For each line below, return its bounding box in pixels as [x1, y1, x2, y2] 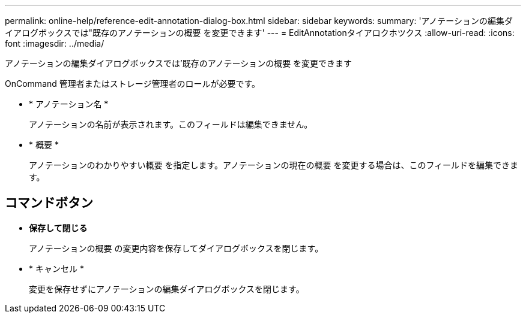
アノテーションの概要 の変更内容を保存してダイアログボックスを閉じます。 [29, 243, 324, 253]
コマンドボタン [5, 195, 93, 211]
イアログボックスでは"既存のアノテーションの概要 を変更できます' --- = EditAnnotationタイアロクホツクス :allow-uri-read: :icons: [5, 28, 515, 38]
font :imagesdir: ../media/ [5, 38, 104, 49]
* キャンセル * [29, 263, 84, 274]
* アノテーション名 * [29, 99, 109, 109]
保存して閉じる [29, 222, 88, 233]
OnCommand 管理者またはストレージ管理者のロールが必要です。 [5, 78, 261, 89]
